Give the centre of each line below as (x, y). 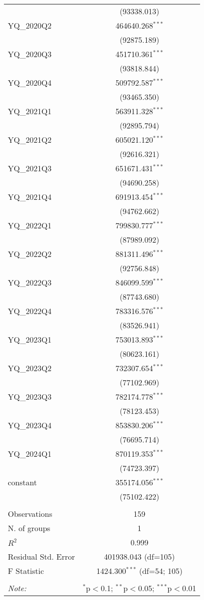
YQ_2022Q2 (30, 254)
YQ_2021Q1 (30, 111)
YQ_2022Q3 (30, 282)
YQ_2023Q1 (30, 339)
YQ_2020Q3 (30, 54)
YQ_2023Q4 (30, 425)
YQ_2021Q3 (30, 168)
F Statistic (26, 571)
